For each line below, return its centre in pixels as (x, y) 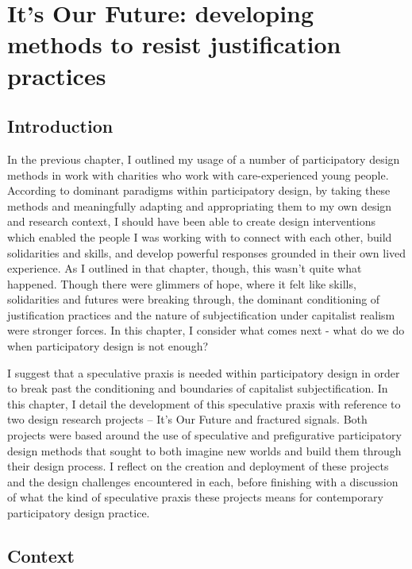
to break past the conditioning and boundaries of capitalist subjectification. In (198, 388)
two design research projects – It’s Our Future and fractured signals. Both (187, 419)
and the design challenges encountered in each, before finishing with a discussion (203, 481)
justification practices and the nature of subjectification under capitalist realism (201, 314)
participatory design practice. (79, 513)
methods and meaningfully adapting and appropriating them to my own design (200, 205)
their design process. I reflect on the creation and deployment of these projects (198, 466)
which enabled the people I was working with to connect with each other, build (200, 236)
